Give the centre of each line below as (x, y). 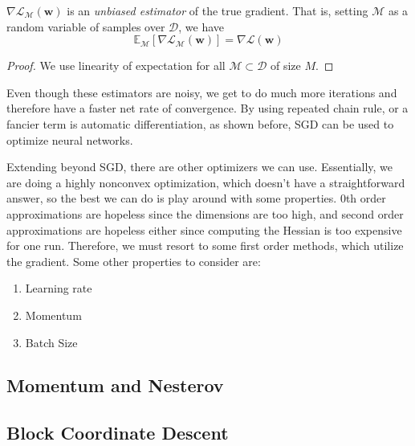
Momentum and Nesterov (115, 385)
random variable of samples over (86, 26)
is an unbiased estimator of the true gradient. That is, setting (218, 10)
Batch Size (51, 342)
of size (286, 65)
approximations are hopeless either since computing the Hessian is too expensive (204, 229)
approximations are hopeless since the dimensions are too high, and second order (205, 213)
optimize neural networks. (70, 139)
